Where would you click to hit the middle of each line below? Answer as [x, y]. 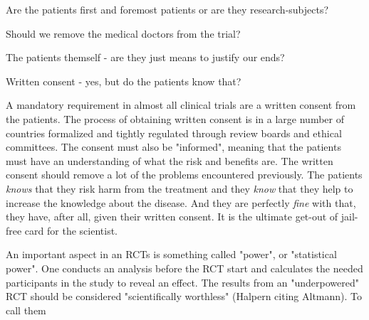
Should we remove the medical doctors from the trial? [123, 33]
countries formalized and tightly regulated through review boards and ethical [174, 133]
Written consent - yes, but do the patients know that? [124, 81]
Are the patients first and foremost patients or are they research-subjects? [167, 9]
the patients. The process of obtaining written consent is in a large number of [175, 118]
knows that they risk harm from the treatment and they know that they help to [180, 188]
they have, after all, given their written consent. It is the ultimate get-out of [172, 217]
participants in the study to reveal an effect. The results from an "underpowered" [182, 282]
